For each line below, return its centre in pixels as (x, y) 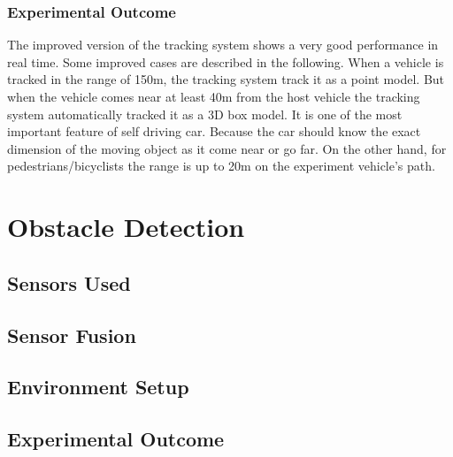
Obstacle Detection (126, 227)
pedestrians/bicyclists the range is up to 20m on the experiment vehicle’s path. (221, 166)
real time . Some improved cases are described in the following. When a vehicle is (226, 61)
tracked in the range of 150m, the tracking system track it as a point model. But (226, 79)
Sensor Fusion (72, 335)
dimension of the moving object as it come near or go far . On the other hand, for (227, 148)
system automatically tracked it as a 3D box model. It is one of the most (205, 114)
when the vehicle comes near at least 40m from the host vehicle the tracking (214, 96)
